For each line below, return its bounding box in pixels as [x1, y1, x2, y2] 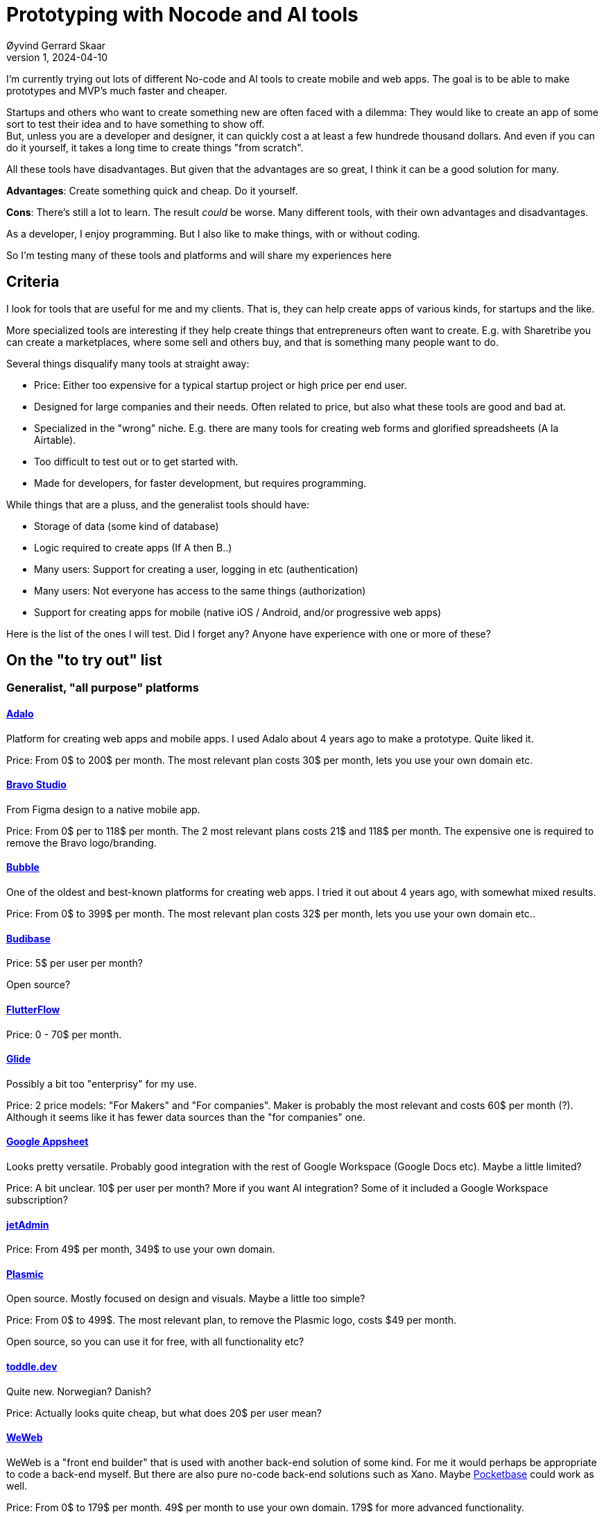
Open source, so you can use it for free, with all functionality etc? [6, 1336, 304, 1348]
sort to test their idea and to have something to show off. [6, 117, 265, 130]
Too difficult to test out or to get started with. [34, 455, 239, 467]
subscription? [6, 1193, 68, 1206]
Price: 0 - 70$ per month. [6, 1028, 122, 1040]
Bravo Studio [6, 779, 67, 791]
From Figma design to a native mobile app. [6, 803, 200, 815]
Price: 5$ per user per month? [6, 957, 143, 970]
